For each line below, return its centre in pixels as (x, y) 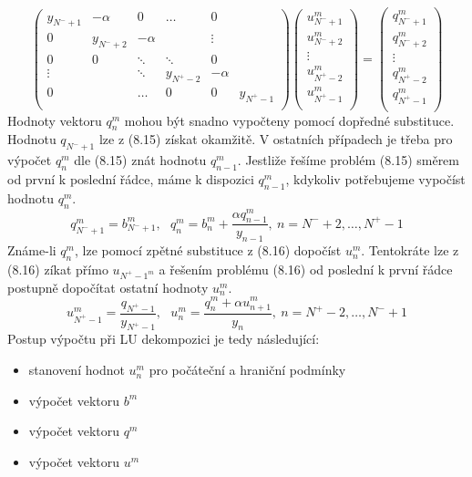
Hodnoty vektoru (55, 120)
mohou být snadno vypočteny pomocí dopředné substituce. (289, 120)
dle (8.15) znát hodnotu (140, 160)
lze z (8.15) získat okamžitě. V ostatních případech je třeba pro (276, 139)
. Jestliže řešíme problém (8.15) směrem (348, 160)
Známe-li (32, 250)
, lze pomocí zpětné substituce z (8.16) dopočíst (208, 250)
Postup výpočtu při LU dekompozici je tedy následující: (164, 339)
